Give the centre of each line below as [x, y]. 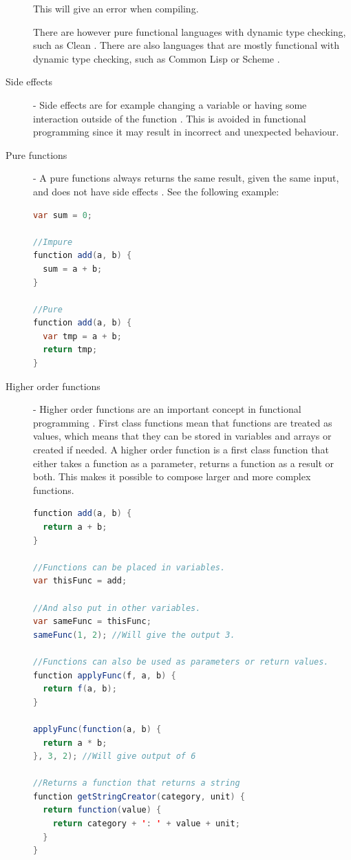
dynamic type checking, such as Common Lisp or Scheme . [157, 58]
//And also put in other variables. [117, 608]
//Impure [53, 242]
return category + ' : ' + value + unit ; [146, 824]
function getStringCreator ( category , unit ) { [139, 796]
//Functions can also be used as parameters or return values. [181, 662]
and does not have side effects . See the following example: [156, 191]
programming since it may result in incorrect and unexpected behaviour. [186, 132]
